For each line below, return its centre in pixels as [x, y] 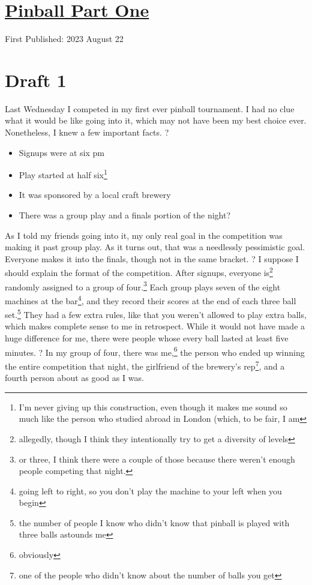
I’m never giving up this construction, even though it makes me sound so [153, 406]
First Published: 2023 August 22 [64, 39]
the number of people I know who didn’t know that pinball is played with [154, 522]
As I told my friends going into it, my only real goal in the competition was [144, 235]
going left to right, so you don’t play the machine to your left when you [150, 490]
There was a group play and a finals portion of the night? [125, 215]
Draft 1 [36, 79]
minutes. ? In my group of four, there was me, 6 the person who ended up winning [155, 351]
